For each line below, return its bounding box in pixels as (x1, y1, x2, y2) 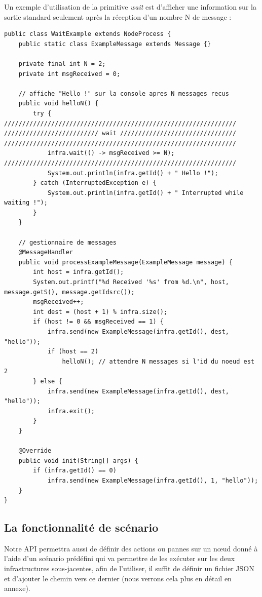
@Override (18, 447, 52, 455)
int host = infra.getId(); (33, 268, 124, 276)
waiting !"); (4, 199, 48, 207)
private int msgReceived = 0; (18, 70, 121, 77)
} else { (33, 377, 62, 385)
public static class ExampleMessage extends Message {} (18, 40, 211, 48)
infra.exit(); (47, 407, 95, 415)
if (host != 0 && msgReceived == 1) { (33, 318, 164, 326)
